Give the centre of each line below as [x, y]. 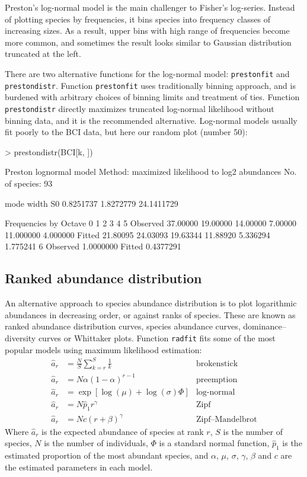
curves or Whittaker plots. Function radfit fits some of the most [157, 337]
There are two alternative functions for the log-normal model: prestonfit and [147, 73]
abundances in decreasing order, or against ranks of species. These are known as [150, 314]
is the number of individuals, [96, 443]
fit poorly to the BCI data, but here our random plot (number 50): [126, 132]
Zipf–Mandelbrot [226, 419]
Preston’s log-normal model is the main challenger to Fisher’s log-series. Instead [150, 7]
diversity [20, 337]
